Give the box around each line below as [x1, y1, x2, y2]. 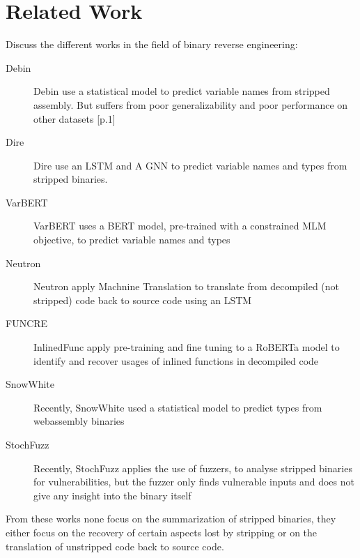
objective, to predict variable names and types [33, 232, 230, 247]
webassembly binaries [33, 414, 125, 428]
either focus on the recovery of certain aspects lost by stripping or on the [6, 525, 318, 539]
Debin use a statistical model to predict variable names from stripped [33, 84, 330, 98]
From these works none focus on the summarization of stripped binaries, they [6, 511, 336, 526]
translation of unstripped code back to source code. [6, 538, 224, 553]
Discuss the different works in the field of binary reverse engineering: [6, 37, 298, 52]
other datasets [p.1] [33, 111, 116, 126]
